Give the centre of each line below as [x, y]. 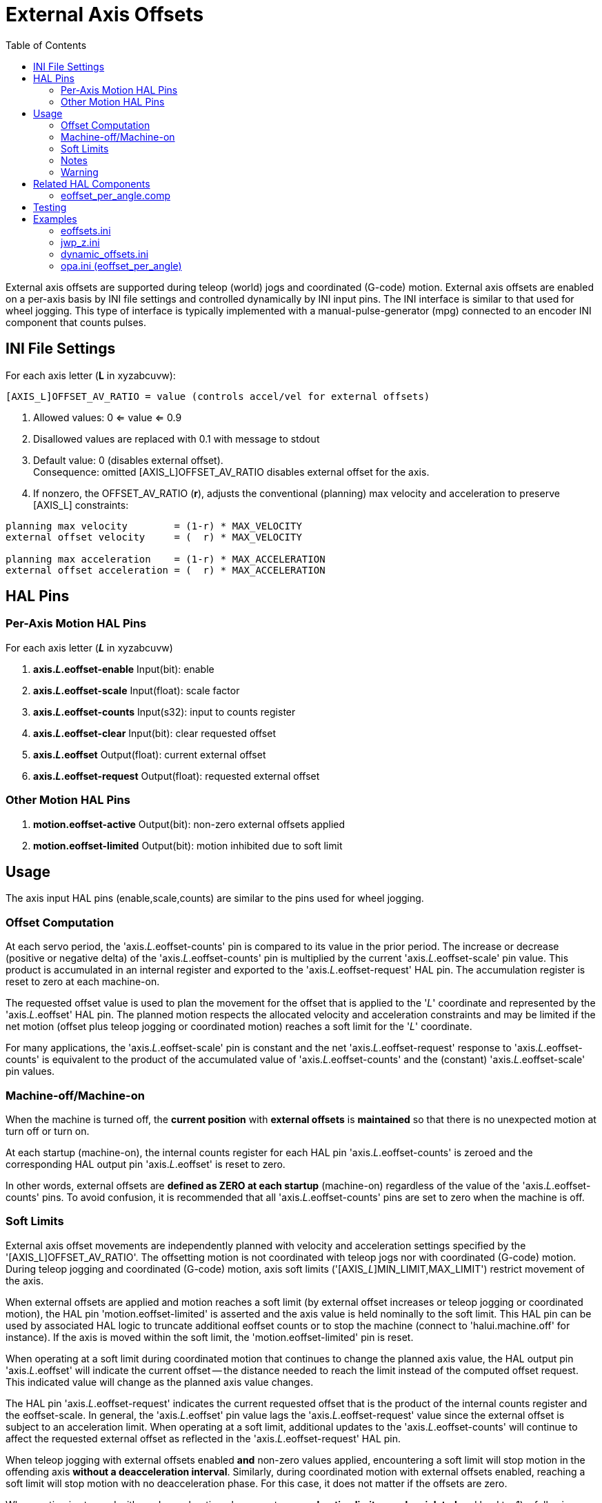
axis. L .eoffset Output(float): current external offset [150, 754]
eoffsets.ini [86, 230]
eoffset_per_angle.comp [116, 195]
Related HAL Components [92, 183]
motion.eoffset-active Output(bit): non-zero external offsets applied [189, 824]
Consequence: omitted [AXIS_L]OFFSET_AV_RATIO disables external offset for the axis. [231, 472]
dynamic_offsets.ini [105, 254]
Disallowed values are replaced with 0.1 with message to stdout [177, 438]
